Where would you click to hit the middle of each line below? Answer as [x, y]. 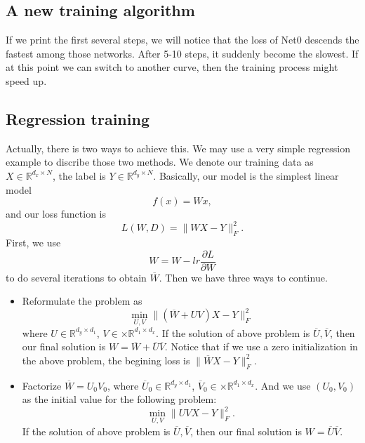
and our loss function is [56, 214]
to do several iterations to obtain [76, 277]
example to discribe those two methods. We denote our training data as [160, 162]
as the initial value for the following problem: [119, 399]
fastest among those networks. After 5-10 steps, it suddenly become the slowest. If [182, 53]
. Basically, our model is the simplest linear [246, 175]
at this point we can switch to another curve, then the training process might [172, 67]
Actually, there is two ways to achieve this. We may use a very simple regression [178, 148]
